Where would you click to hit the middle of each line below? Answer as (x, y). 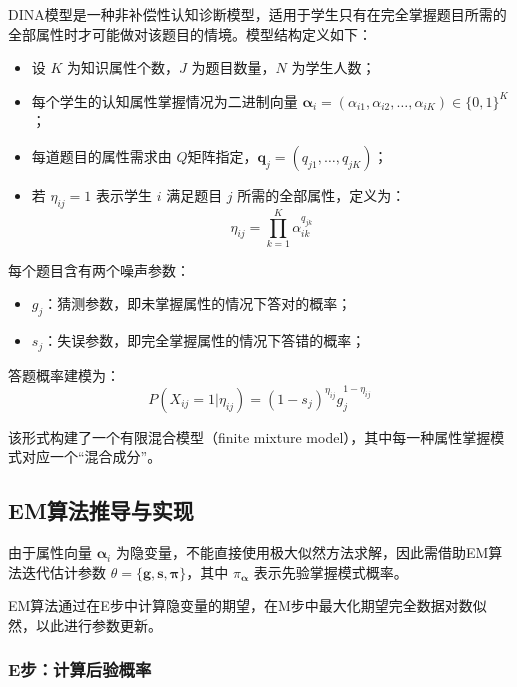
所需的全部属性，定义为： (321, 194)
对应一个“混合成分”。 (91, 456)
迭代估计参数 (63, 571)
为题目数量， (233, 67)
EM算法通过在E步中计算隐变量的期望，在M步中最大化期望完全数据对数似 (247, 605)
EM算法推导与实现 (101, 510)
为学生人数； (333, 67)
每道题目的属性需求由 (101, 155)
